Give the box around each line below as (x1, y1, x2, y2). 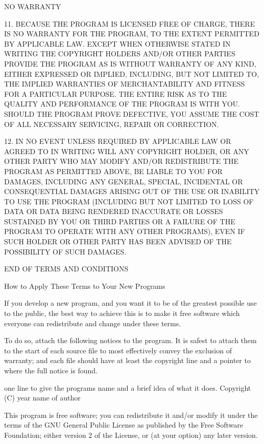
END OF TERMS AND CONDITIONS (4, 263, 129, 274)
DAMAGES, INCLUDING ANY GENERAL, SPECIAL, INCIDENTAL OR (4, 176, 243, 186)
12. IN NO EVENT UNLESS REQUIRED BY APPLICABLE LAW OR (4, 136, 231, 146)
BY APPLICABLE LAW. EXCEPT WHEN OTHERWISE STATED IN (4, 38, 231, 49)
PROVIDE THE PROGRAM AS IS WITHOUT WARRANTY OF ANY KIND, (4, 58, 256, 69)
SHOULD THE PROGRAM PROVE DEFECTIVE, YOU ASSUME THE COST (4, 108, 259, 119)
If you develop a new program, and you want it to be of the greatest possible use (4, 298, 257, 308)
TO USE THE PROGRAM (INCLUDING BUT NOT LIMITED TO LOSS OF (4, 196, 254, 206)
